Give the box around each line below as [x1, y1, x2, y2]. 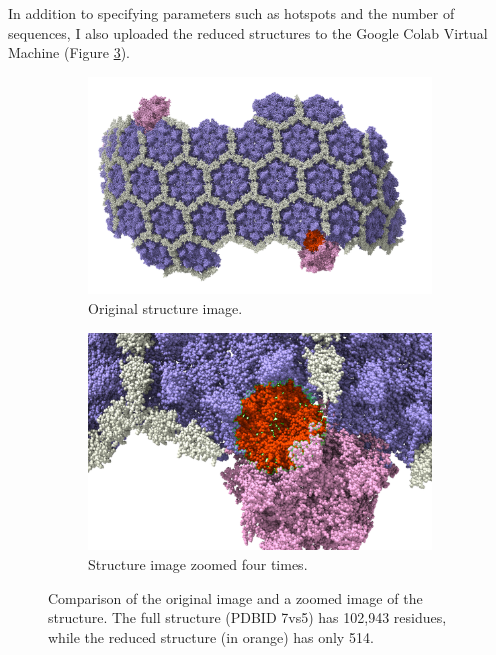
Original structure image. [88, 298, 243, 319]
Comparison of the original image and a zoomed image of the [48, 587, 423, 608]
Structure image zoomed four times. [88, 553, 308, 574]
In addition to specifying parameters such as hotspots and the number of [8, 3, 455, 23]
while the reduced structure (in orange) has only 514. [48, 626, 374, 647]
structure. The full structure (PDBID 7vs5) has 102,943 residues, [48, 607, 447, 628]
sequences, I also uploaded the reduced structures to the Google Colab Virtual [8, 22, 488, 43]
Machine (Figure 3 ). [8, 42, 130, 63]
